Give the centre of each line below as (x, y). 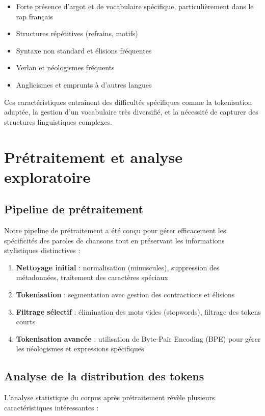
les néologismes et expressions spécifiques (80, 349)
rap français (34, 16)
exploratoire (47, 176)
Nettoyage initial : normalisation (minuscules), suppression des (118, 267)
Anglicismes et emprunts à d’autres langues (84, 84)
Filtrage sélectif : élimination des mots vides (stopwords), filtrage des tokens (138, 311)
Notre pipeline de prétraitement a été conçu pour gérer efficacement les (115, 230)
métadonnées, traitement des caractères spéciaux (92, 277)
